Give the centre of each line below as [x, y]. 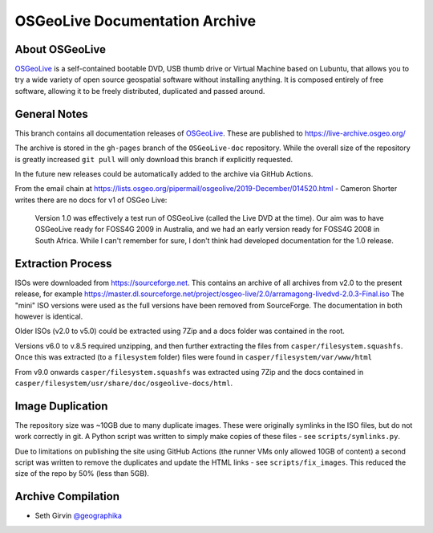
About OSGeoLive [60, 49]
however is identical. [49, 316]
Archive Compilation [67, 496]
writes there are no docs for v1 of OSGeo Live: [91, 200]
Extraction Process [63, 264]
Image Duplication [61, 406]
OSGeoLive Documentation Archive [136, 21]
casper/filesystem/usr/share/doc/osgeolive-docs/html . [123, 383]
